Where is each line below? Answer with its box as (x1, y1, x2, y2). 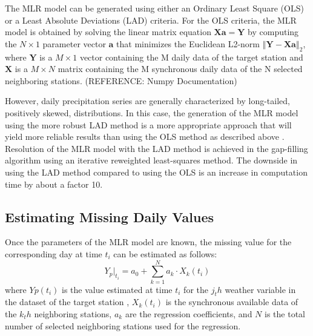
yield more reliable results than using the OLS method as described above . (5, 130, 285, 143)
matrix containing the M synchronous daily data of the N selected (58, 62, 303, 75)
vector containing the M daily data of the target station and (79, 50, 303, 63)
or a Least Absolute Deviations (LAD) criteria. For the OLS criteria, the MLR (5, 13, 297, 26)
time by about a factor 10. (5, 177, 103, 190)
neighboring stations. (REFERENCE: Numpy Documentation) (5, 74, 237, 87)
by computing (248, 25, 299, 38)
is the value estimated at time (62, 283, 173, 295)
